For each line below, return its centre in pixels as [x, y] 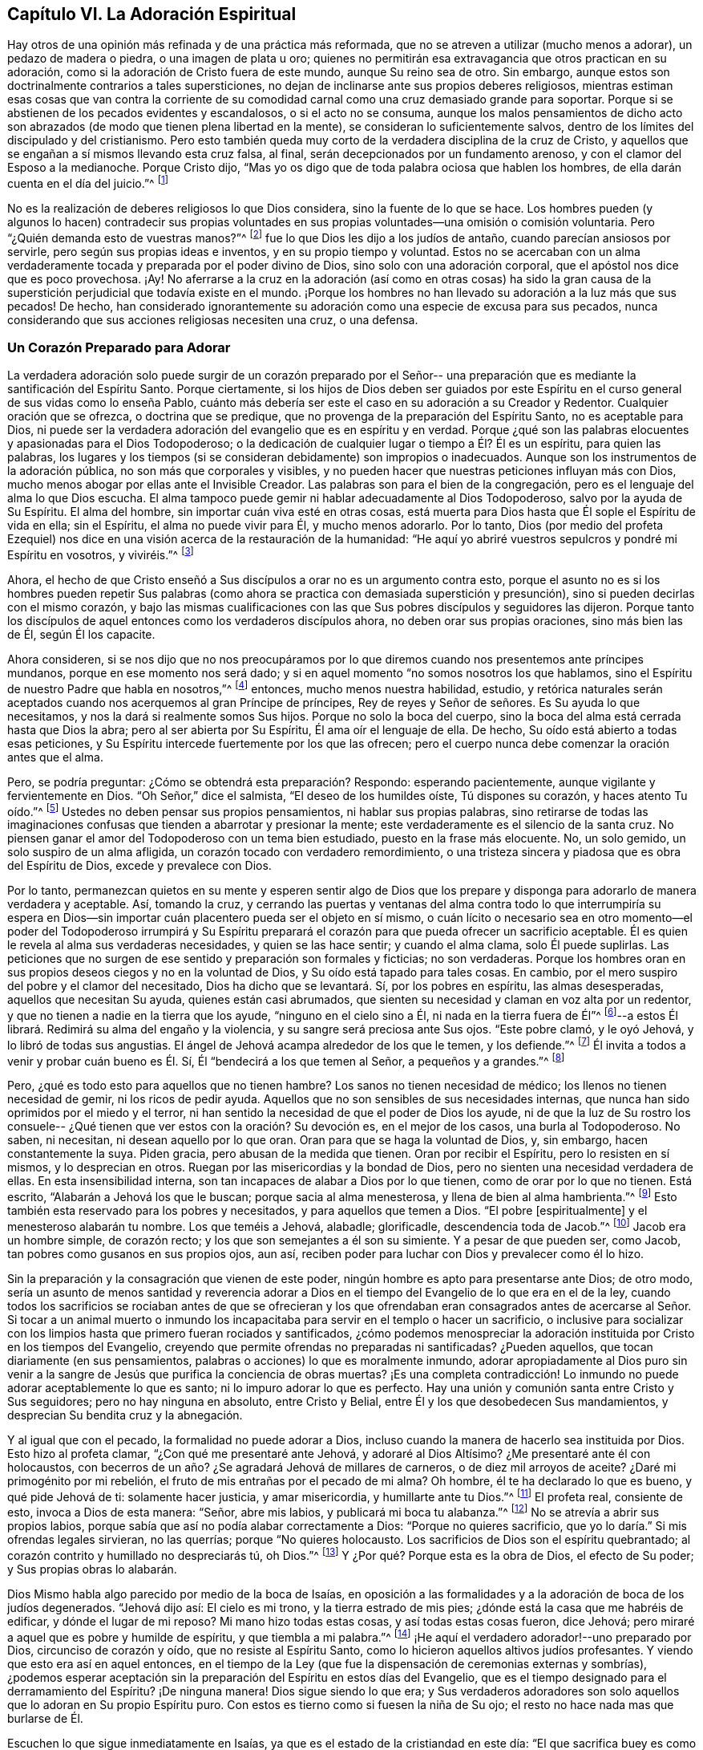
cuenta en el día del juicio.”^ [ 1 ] [88, 183]
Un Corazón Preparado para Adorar [119, 348]
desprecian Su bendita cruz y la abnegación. [125, 1415]
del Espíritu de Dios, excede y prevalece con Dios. [139, 866]
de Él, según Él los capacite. [81, 635]
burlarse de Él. [45, 1719]
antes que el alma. [55, 757]
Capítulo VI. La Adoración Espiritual [152, 14]
